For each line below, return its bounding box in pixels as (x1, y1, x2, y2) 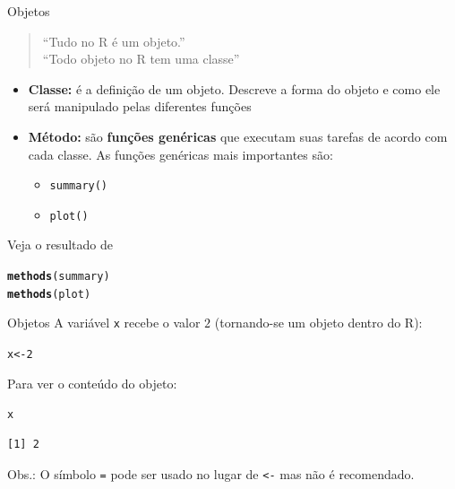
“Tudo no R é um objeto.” (42, 31, 185, 50)
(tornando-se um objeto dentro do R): (214, 313, 423, 332)
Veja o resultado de (7, 235, 113, 254)
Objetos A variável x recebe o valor (7, 313, 201, 332)
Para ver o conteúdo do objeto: (7, 373, 177, 392)
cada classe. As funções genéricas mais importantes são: (28, 144, 333, 163)
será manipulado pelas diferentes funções (28, 97, 252, 116)
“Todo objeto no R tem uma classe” (42, 49, 240, 68)
